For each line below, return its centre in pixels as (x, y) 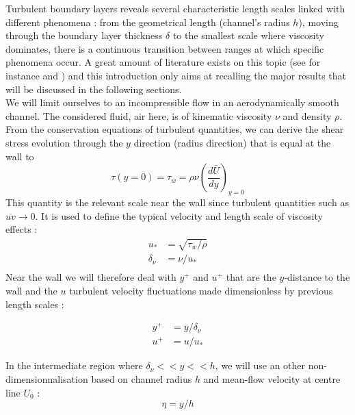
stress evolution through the (64, 142)
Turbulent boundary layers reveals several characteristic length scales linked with (175, 8)
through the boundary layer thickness (84, 35)
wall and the (31, 290)
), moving (318, 22)
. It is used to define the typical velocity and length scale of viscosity (179, 215)
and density (307, 115)
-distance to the (317, 277)
